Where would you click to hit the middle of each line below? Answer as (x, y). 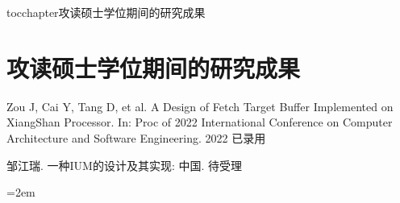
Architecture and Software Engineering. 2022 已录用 (136, 137)
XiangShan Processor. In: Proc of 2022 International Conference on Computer (200, 122)
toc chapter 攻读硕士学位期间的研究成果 (106, 12)
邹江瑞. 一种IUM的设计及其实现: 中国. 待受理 (125, 165)
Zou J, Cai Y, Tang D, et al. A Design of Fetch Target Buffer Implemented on (200, 106)
